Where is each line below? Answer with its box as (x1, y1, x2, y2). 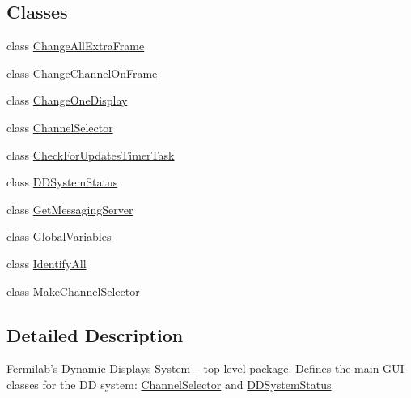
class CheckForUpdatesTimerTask (6, 146, 175, 163)
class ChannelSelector (6, 118, 113, 135)
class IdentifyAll (6, 255, 87, 272)
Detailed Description (6, 322, 184, 347)
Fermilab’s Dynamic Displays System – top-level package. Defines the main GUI (6, 360, 405, 377)
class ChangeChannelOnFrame (6, 64, 158, 81)
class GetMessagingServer (6, 200, 133, 217)
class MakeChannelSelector (6, 282, 140, 299)
